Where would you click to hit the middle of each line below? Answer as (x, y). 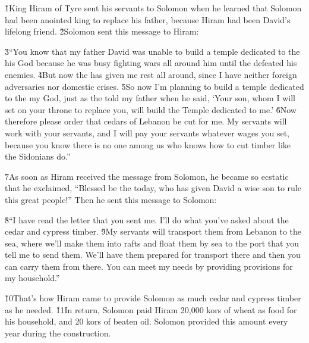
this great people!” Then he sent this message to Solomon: (111, 199)
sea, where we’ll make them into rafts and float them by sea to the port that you (152, 243)
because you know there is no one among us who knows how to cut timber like (148, 144)
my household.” (32, 278)
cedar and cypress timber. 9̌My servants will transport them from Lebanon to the (153, 231)
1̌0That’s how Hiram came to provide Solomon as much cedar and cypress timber (153, 298)
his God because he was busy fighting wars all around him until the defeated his (151, 63)
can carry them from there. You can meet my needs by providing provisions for (149, 266)
